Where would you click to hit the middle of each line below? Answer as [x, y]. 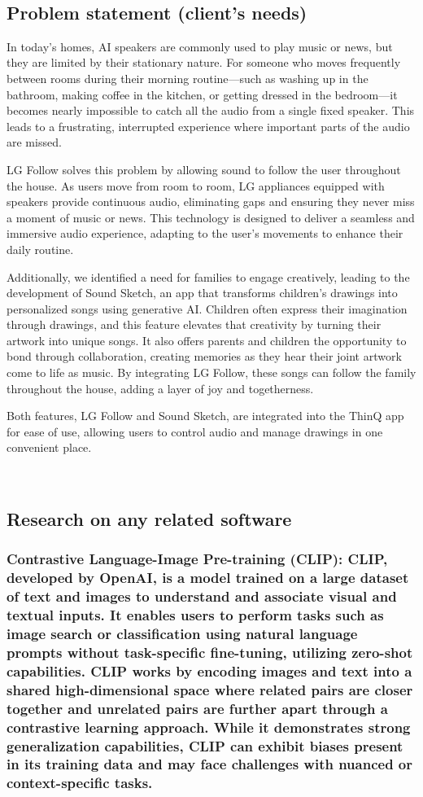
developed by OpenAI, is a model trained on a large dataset [208, 578]
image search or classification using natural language [182, 634]
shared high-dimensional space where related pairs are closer [210, 689]
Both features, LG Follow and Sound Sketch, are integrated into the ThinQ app [205, 416]
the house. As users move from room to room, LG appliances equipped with [196, 185]
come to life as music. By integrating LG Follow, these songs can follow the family [211, 372]
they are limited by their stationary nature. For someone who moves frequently [204, 62]
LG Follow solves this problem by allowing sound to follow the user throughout [204, 169]
